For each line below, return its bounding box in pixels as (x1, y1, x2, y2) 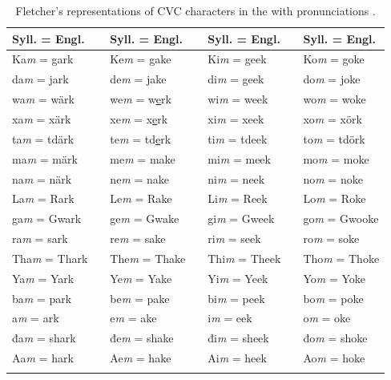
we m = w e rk (110, 91, 171, 107)
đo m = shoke (303, 329, 368, 346)
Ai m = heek (208, 350, 267, 366)
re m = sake (110, 230, 166, 247)
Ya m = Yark (12, 269, 75, 286)
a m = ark (12, 309, 59, 326)
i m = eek (208, 309, 252, 326)
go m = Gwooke (303, 210, 379, 227)
